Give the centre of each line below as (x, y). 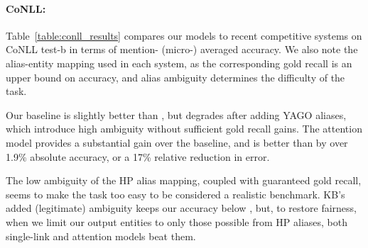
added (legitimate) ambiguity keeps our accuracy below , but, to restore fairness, (181, 208)
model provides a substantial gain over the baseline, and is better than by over (177, 142)
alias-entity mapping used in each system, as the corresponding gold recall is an (179, 63)
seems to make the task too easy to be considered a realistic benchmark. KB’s (175, 194)
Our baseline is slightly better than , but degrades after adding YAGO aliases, (176, 114)
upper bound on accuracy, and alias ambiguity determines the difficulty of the (175, 77)
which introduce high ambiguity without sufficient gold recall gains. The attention (184, 129)
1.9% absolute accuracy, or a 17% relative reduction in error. (138, 156)
